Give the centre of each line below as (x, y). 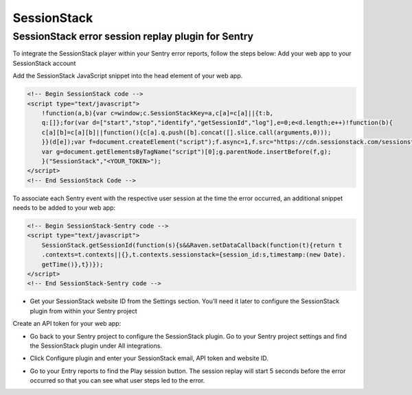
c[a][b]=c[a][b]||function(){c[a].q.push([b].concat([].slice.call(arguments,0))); (186, 132)
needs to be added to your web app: (64, 208)
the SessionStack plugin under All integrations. (96, 346)
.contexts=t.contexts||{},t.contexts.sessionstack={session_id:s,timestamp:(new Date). (194, 255)
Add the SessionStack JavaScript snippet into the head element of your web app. (128, 76)
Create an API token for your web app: (67, 324)
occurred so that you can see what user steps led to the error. (117, 381)
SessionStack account (44, 63)
